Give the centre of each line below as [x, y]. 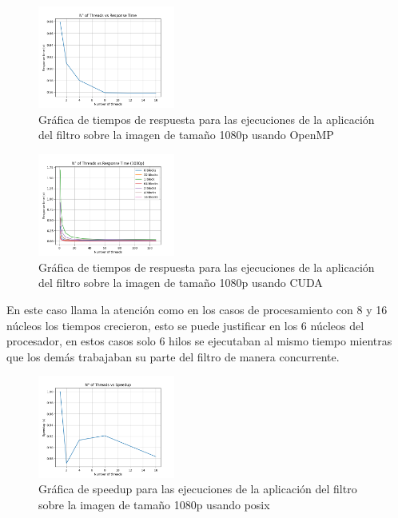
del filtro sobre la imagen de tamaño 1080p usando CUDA [181, 283]
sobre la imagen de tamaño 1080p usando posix [154, 504]
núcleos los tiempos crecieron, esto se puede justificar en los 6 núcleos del [185, 325]
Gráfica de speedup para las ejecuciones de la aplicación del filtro [198, 489]
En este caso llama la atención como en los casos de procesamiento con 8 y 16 [197, 309]
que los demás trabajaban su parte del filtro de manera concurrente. [173, 356]
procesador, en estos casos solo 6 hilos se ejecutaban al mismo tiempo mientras [199, 341]
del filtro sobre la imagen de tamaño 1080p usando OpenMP [186, 135]
